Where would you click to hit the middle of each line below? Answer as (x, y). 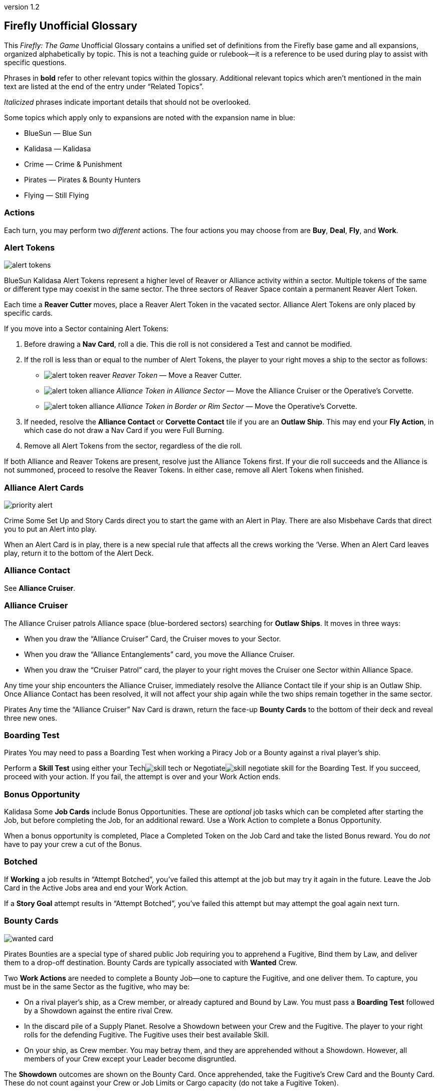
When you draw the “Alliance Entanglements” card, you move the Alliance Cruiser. (159, 654)
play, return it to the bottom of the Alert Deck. (79, 553)
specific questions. (35, 62)
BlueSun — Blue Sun (58, 133)
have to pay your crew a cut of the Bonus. (73, 844)
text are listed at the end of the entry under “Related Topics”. (104, 86)
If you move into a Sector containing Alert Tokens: (86, 329)
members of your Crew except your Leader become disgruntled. (130, 1058)
